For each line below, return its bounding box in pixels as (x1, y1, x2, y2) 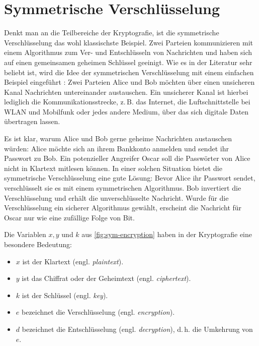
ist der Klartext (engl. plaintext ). (22, 256, 124, 266)
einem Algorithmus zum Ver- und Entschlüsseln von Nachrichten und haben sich (4, 47, 252, 57)
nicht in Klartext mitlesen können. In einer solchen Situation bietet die (4, 162, 222, 173)
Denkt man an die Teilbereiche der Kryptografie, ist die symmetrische (4, 27, 219, 38)
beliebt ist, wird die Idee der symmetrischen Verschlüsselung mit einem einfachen (4, 67, 254, 77)
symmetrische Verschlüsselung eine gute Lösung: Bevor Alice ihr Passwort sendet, (4, 172, 255, 183)
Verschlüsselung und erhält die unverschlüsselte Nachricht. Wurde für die (4, 192, 229, 203)
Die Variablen (4, 229, 46, 240)
